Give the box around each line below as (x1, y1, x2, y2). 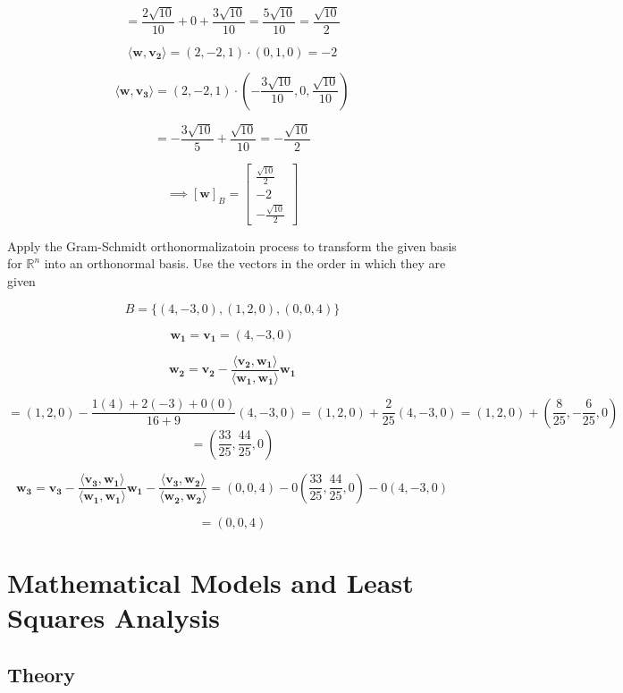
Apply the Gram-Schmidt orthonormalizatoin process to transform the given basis (7, 236, 457, 255)
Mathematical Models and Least (7, 563, 414, 600)
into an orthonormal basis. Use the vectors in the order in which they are (44, 254, 446, 273)
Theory (7, 660, 76, 688)
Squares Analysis (7, 599, 221, 636)
